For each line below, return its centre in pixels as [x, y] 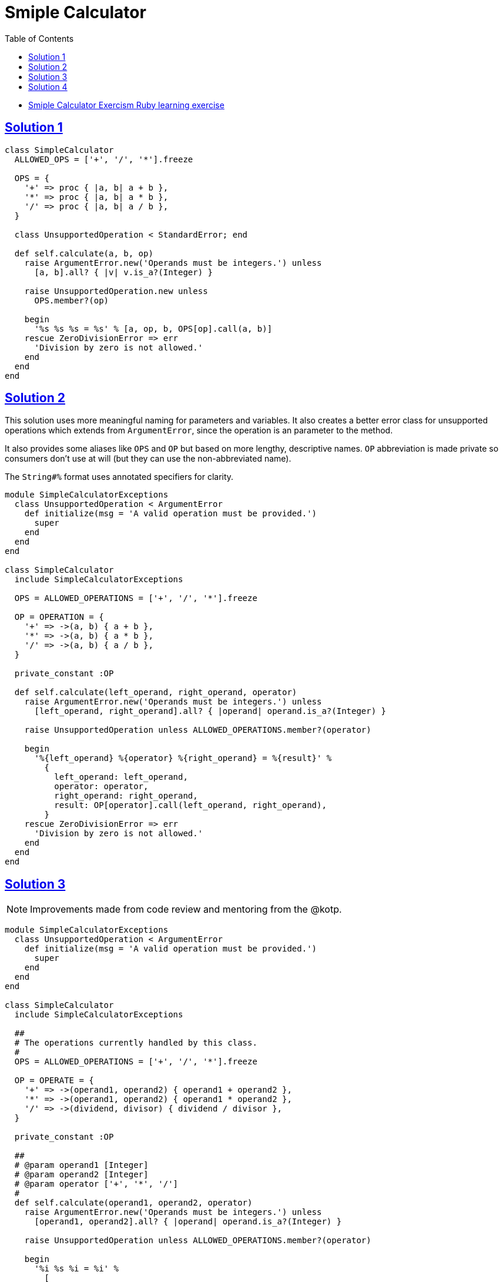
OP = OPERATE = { [54, 1081]
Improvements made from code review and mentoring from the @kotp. [186, 909]
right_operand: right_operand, [126, 796]
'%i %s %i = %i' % [76, 1269]
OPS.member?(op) [72, 300]
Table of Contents [39, 38]
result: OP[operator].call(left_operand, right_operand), [190, 805]
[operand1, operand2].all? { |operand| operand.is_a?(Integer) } [188, 1222]
